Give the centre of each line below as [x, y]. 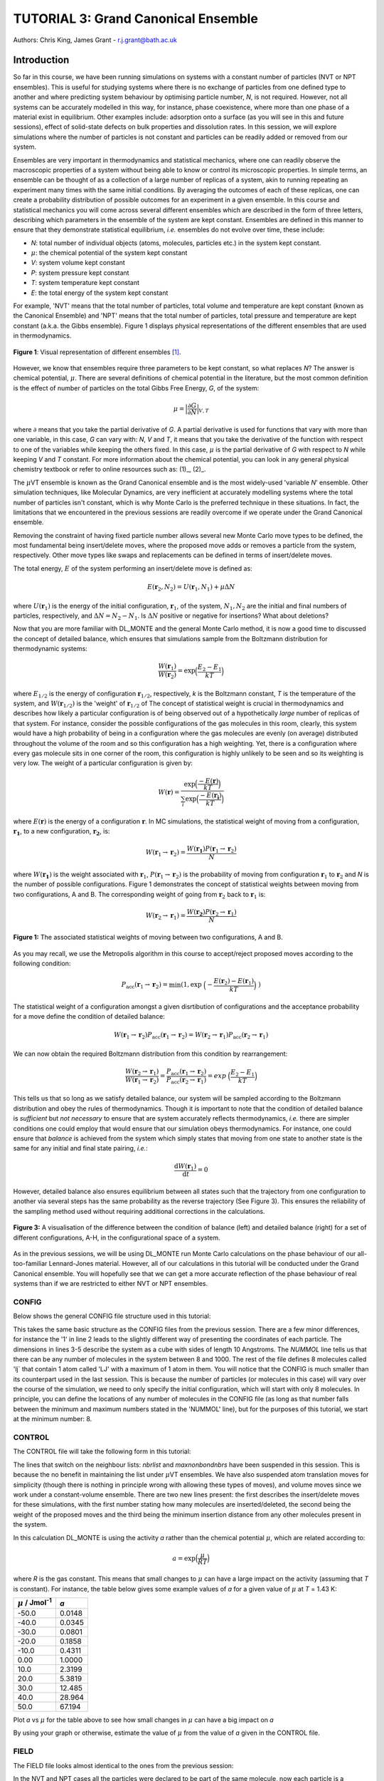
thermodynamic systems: [50, 649]
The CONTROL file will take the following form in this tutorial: [102, 1452]
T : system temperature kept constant [85, 283]
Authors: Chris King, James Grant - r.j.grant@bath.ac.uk [95, 40]
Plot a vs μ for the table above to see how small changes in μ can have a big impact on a [143, 1720]
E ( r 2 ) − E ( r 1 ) [234, 982]
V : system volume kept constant [78, 263]
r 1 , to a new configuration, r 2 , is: [62, 832]
